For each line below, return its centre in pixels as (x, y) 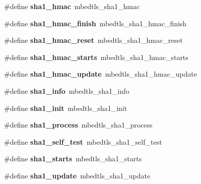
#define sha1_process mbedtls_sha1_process (78, 125)
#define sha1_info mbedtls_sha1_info (67, 90)
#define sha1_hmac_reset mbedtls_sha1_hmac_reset (93, 40)
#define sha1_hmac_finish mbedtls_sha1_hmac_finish (95, 23)
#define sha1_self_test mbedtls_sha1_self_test (83, 141)
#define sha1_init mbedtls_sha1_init (66, 108)
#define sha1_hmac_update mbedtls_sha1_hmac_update (100, 74)
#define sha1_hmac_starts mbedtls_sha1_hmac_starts (96, 57)
